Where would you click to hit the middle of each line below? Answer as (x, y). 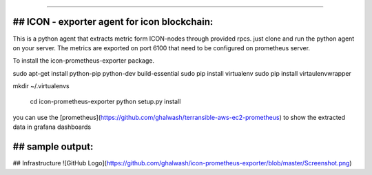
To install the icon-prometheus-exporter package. (84, 61)
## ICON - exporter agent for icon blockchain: (113, 22)
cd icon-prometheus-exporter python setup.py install (105, 102)
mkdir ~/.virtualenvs (41, 86)
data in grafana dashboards (52, 127)
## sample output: (53, 147)
